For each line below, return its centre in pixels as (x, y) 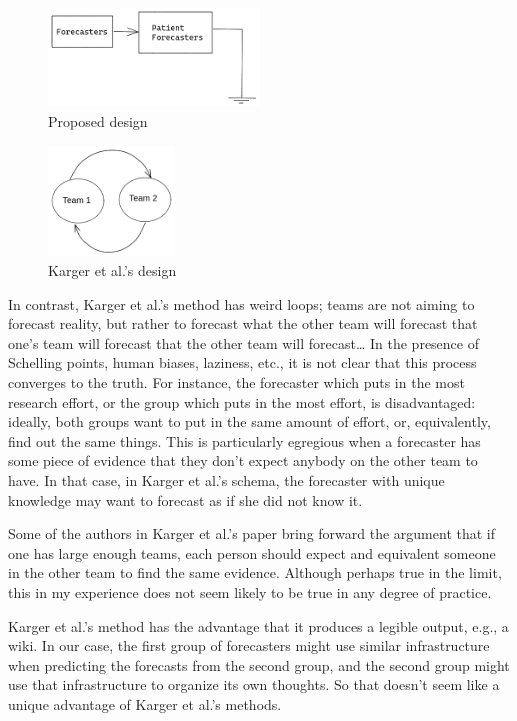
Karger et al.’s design (112, 270)
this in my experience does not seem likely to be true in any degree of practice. (250, 591)
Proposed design (98, 121)
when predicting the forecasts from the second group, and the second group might (259, 664)
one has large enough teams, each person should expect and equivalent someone (252, 552)
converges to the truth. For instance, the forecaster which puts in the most (236, 382)
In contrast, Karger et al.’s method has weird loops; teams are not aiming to (241, 303)
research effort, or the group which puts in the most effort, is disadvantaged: (242, 401)
